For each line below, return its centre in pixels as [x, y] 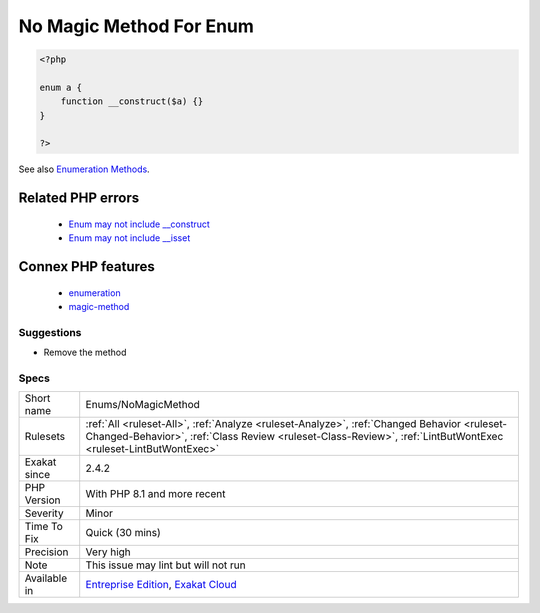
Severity [44, 513]
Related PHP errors [79, 198]
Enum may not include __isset [129, 238]
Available [46, 578]
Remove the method [85, 352]
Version [42, 500]
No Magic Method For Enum [136, 26]
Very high [108, 552]
